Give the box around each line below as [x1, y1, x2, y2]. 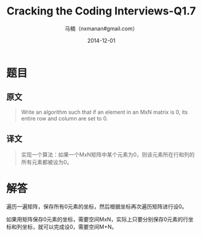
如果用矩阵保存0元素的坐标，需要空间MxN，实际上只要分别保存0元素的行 [6, 216, 189, 223]
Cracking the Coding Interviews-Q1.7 [7, 4, 196, 18]
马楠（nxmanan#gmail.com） [65, 25, 138, 32]
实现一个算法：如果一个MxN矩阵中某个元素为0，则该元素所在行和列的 [21, 151, 195, 158]
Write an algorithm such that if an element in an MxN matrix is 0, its [21, 108, 188, 116]
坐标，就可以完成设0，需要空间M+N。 [22, 223, 118, 230]
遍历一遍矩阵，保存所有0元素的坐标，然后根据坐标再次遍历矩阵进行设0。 [6, 203, 188, 210]
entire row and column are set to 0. [21, 114, 109, 122]
